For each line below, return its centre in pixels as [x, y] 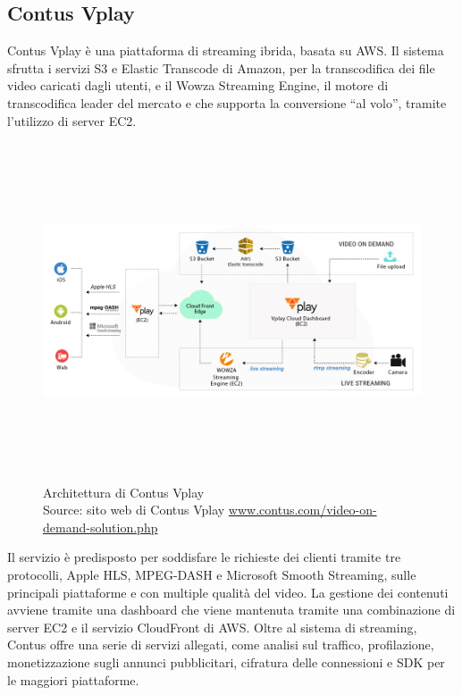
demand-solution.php [101, 527]
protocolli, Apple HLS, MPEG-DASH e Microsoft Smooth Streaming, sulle [212, 575]
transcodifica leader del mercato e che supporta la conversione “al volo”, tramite [227, 102]
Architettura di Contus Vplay [124, 492]
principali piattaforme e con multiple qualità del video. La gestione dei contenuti [228, 592]
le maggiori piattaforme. [73, 679]
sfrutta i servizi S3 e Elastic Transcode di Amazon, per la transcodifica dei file [221, 67]
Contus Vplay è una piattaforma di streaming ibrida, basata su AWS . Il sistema [226, 50]
